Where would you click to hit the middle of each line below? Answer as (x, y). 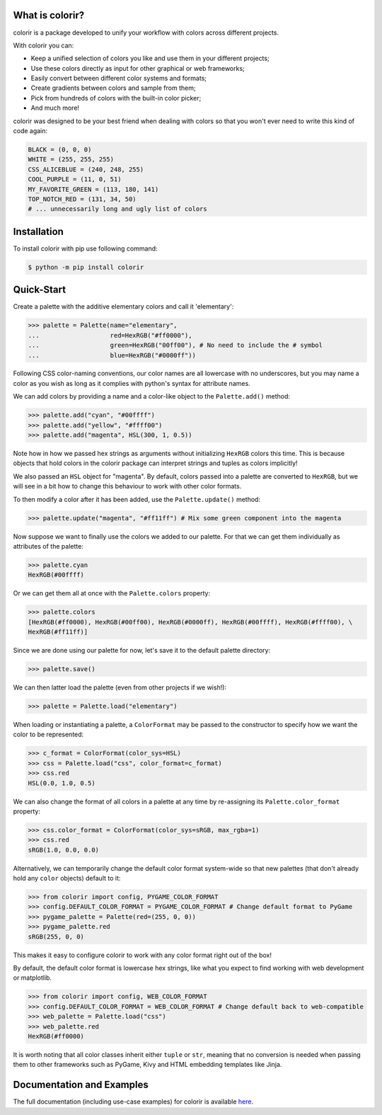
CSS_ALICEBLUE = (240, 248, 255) (86, 169)
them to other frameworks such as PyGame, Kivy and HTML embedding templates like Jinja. (147, 1065)
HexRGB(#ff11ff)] (58, 632)
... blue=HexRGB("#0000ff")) (112, 355)
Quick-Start (40, 290)
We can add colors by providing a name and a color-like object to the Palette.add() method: (151, 396)
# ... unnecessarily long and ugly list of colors (118, 209)
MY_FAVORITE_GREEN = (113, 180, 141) (93, 189)
